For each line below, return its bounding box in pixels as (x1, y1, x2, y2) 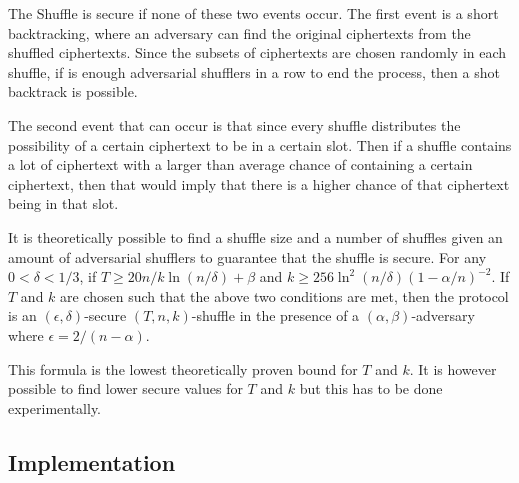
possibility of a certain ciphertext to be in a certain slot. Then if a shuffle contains (8, 134, 512, 155)
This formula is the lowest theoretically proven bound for (8, 358, 358, 379)
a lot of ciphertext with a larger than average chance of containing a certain (8, 154, 473, 175)
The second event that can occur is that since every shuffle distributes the (8, 114, 461, 135)
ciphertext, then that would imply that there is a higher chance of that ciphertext (8, 173, 510, 194)
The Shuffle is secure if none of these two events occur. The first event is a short (8, 3, 499, 23)
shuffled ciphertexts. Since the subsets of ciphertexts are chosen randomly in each (8, 42, 507, 63)
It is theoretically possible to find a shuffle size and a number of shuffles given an (8, 226, 503, 247)
